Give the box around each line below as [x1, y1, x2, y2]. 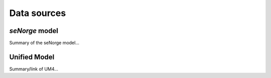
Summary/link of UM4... [9, 65, 59, 72]
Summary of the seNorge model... [9, 40, 80, 46]
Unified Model [9, 52, 55, 61]
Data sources [9, 7, 66, 18]
